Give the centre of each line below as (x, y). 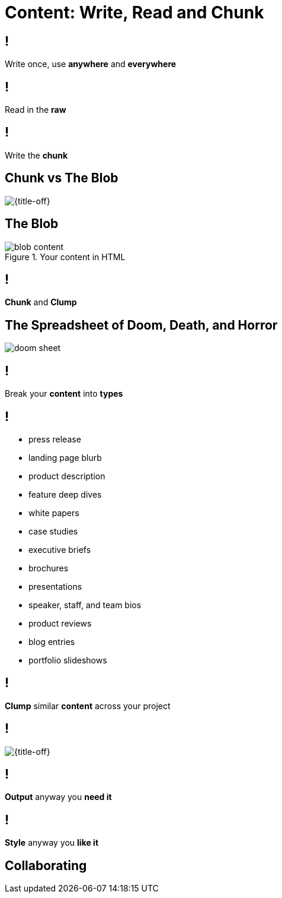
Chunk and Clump (41, 302)
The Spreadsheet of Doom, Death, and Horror (141, 325)
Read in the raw (36, 110)
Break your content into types (64, 394)
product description (67, 476)
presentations (55, 586)
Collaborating (46, 865)
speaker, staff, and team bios (85, 605)
